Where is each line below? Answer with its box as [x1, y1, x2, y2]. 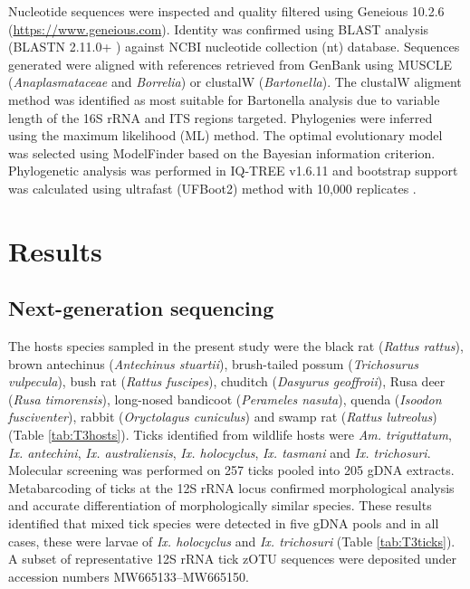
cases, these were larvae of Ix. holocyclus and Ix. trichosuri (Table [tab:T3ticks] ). [8, 531, 456, 550]
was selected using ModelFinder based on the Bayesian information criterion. [8, 143, 436, 162]
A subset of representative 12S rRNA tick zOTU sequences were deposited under [8, 549, 457, 568]
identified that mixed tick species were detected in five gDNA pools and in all [8, 514, 439, 533]
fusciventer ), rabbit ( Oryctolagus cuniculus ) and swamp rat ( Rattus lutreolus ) [8, 407, 437, 426]
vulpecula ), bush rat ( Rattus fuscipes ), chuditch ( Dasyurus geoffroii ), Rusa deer [8, 372, 446, 391]
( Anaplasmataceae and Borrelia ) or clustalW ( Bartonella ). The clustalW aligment [8, 72, 462, 91]
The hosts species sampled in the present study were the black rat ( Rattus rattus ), [8, 337, 464, 356]
